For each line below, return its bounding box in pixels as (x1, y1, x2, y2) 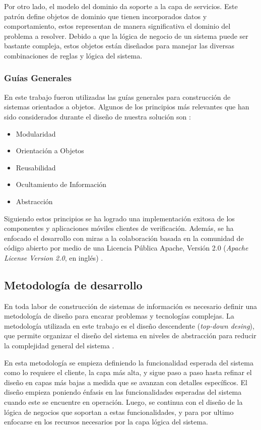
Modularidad (16, 128, 56, 139)
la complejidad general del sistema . (4, 340, 114, 351)
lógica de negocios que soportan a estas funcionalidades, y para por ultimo (4, 406, 234, 417)
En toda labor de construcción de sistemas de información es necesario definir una (4, 300, 257, 311)
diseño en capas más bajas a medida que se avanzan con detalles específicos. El (4, 377, 247, 387)
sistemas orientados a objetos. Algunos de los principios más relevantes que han (4, 101, 249, 112)
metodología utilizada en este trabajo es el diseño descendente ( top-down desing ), (4, 320, 254, 331)
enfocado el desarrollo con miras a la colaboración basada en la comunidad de (4, 232, 244, 243)
